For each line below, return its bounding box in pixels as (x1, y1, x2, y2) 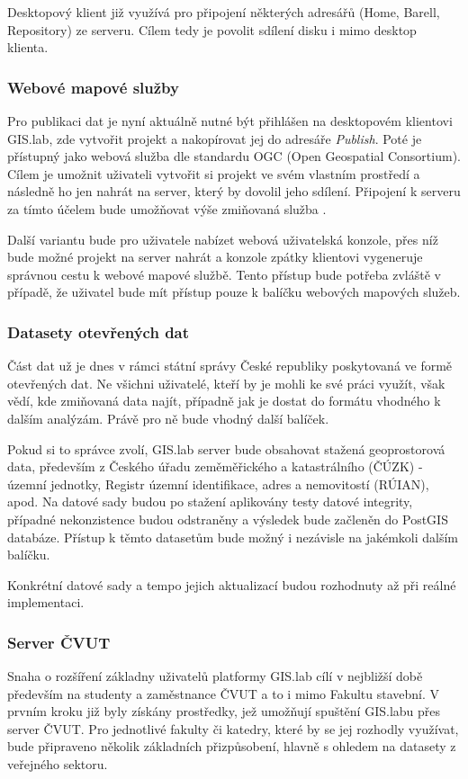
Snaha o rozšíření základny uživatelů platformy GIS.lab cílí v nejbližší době (7, 667, 423, 685)
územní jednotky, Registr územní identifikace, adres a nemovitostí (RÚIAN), (7, 474, 429, 493)
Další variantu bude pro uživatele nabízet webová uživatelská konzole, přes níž (7, 229, 438, 248)
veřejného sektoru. (7, 755, 108, 774)
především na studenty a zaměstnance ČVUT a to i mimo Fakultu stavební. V (7, 684, 440, 703)
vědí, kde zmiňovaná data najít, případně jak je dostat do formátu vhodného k (7, 391, 441, 410)
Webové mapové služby (7, 76, 179, 98)
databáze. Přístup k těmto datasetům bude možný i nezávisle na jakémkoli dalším (7, 527, 459, 546)
